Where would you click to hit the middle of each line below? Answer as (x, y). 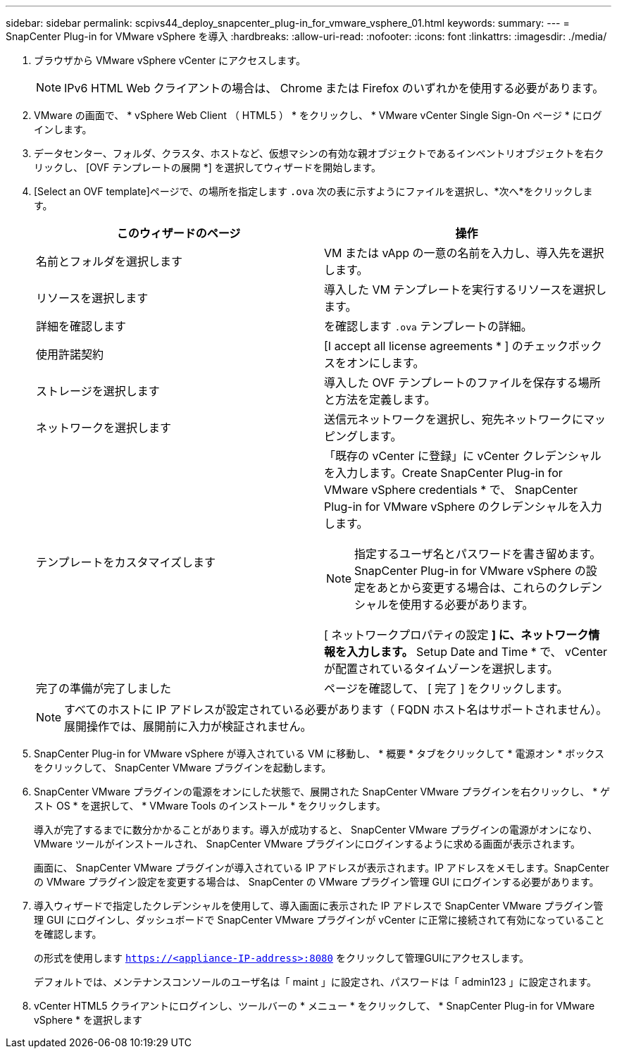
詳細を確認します (81, 326)
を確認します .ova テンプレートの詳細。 (428, 326)
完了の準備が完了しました (104, 688)
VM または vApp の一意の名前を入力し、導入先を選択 (464, 253)
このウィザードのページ (179, 233)
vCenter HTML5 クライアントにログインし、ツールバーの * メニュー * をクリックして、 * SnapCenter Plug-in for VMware (314, 1006)
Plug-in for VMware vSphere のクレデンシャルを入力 (463, 507)
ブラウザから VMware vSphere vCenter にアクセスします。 (170, 60)
